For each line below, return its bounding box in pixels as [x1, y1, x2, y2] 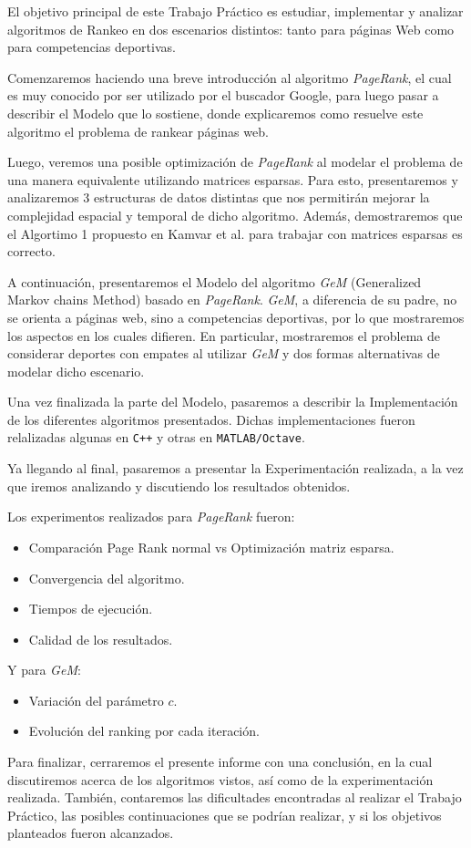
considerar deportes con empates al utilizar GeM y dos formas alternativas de [7, 344, 440, 363]
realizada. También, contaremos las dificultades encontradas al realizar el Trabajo [7, 788, 462, 807]
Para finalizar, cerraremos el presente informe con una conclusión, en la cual [7, 752, 433, 771]
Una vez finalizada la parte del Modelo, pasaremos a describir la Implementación [7, 392, 458, 411]
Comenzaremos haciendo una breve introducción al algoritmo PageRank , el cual [7, 67, 452, 87]
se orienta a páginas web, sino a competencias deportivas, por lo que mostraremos [7, 307, 465, 326]
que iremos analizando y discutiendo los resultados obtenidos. [7, 476, 351, 495]
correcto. [7, 242, 56, 261]
